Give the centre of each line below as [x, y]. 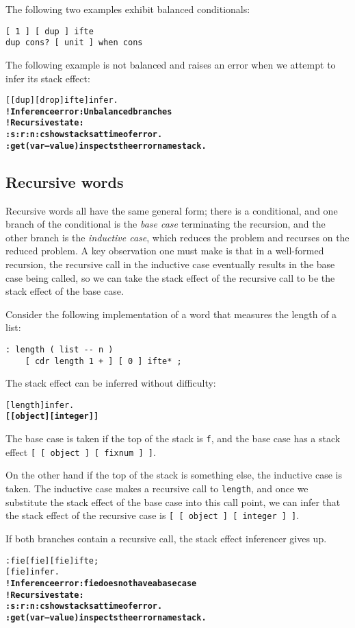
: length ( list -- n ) [60, 349]
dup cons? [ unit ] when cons [74, 43]
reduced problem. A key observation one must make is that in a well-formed [165, 251]
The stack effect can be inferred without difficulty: [111, 383]
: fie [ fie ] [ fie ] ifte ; [52, 560]
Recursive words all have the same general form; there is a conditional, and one [172, 210]
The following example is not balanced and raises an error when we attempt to [171, 64]
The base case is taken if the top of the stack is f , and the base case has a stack [173, 438]
